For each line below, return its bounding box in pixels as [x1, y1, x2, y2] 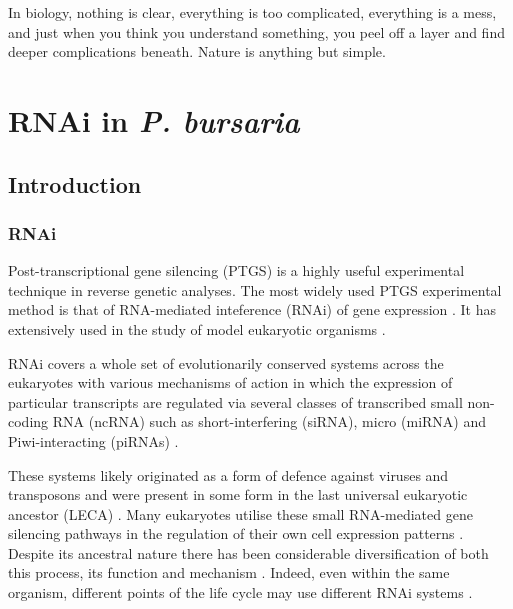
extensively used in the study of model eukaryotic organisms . [8, 318, 386, 339]
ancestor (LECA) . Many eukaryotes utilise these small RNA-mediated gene [8, 503, 473, 524]
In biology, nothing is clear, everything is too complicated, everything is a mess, [8, 2, 497, 22]
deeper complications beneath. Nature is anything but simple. [8, 41, 386, 62]
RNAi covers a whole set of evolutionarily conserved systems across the [8, 352, 444, 373]
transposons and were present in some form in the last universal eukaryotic [8, 484, 468, 505]
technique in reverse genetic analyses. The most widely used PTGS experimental [8, 279, 502, 300]
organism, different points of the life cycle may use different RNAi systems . [8, 582, 473, 603]
